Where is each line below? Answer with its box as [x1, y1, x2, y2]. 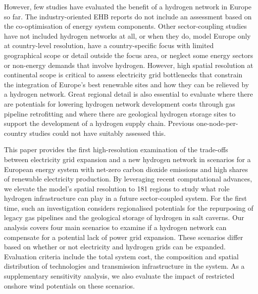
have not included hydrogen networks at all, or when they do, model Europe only [4, 30, 251, 41]
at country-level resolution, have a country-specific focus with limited [4, 40, 214, 51]
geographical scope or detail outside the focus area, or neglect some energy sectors [4, 50, 254, 60]
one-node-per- [196, 118, 238, 128]
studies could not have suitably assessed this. [29, 127, 166, 138]
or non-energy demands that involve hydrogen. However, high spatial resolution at [4, 59, 254, 70]
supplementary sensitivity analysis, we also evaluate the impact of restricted [4, 271, 235, 281]
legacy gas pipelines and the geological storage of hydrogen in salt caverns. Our [4, 212, 245, 223]
